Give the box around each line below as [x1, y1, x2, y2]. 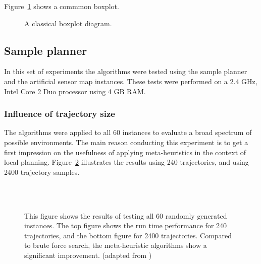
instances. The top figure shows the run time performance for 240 [24, 220, 227, 231]
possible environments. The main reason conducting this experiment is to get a [4, 137, 248, 147]
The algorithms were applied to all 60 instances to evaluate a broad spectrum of [4, 127, 252, 138]
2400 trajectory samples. [4, 166, 80, 177]
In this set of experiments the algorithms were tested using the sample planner [4, 66, 247, 77]
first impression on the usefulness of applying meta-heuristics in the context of [4, 147, 246, 157]
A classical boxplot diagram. [24, 18, 112, 28]
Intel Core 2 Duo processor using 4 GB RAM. [4, 86, 146, 96]
